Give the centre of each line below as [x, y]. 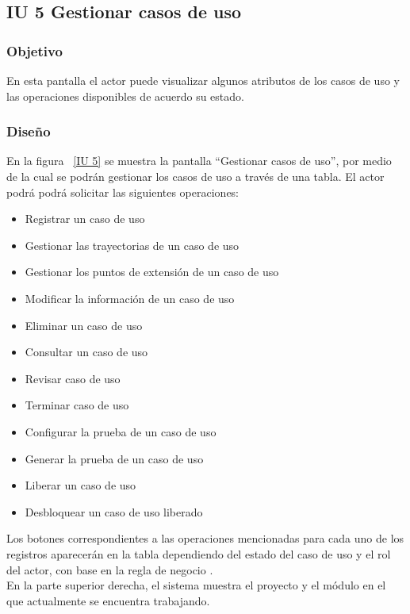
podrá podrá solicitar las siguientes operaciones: [123, 192]
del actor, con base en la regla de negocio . [110, 569]
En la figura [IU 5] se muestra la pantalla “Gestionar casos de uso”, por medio [199, 161]
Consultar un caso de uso [86, 352]
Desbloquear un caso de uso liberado [114, 511]
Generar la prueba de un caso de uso [114, 458]
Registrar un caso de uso [85, 219]
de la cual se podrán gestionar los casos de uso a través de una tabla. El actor [195, 176]
